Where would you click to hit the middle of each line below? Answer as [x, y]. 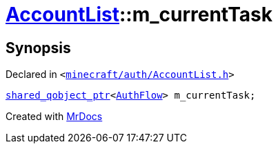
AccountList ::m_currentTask [139, 14]
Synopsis [38, 48]
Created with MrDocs [54, 117]
